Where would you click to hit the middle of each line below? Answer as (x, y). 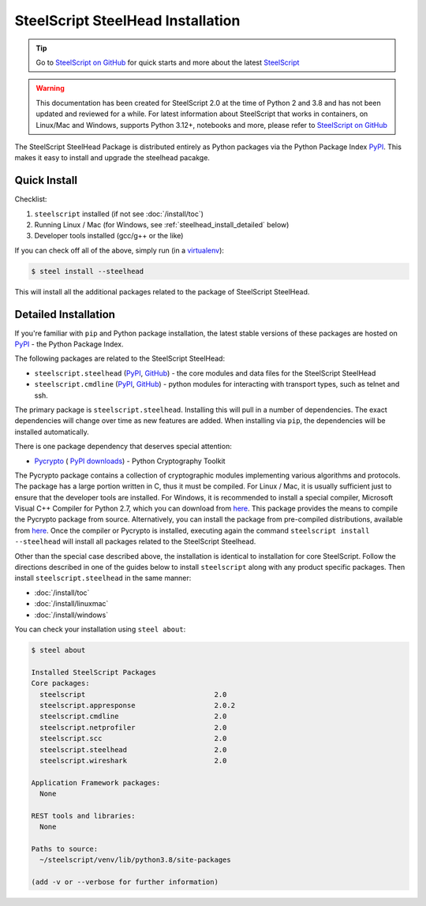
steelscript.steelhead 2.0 (133, 749)
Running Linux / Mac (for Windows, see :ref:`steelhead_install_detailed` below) (162, 224)
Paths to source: (65, 849)
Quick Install (46, 180)
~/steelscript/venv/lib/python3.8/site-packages (136, 860)
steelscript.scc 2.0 (133, 739)
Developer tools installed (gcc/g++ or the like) (109, 236)
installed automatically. (52, 432)
